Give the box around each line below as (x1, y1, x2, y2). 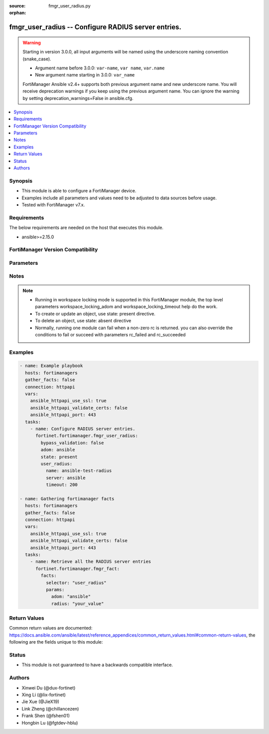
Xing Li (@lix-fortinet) (21, 692, 66, 698)
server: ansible (45, 475, 86, 481)
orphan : (9, 10, 26, 16)
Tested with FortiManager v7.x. (21, 201, 85, 207)
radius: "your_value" (51, 601, 104, 607)
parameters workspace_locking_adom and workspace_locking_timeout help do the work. (35, 304, 218, 310)
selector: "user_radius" (45, 580, 107, 586)
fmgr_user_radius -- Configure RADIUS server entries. (9, 23, 182, 31)
